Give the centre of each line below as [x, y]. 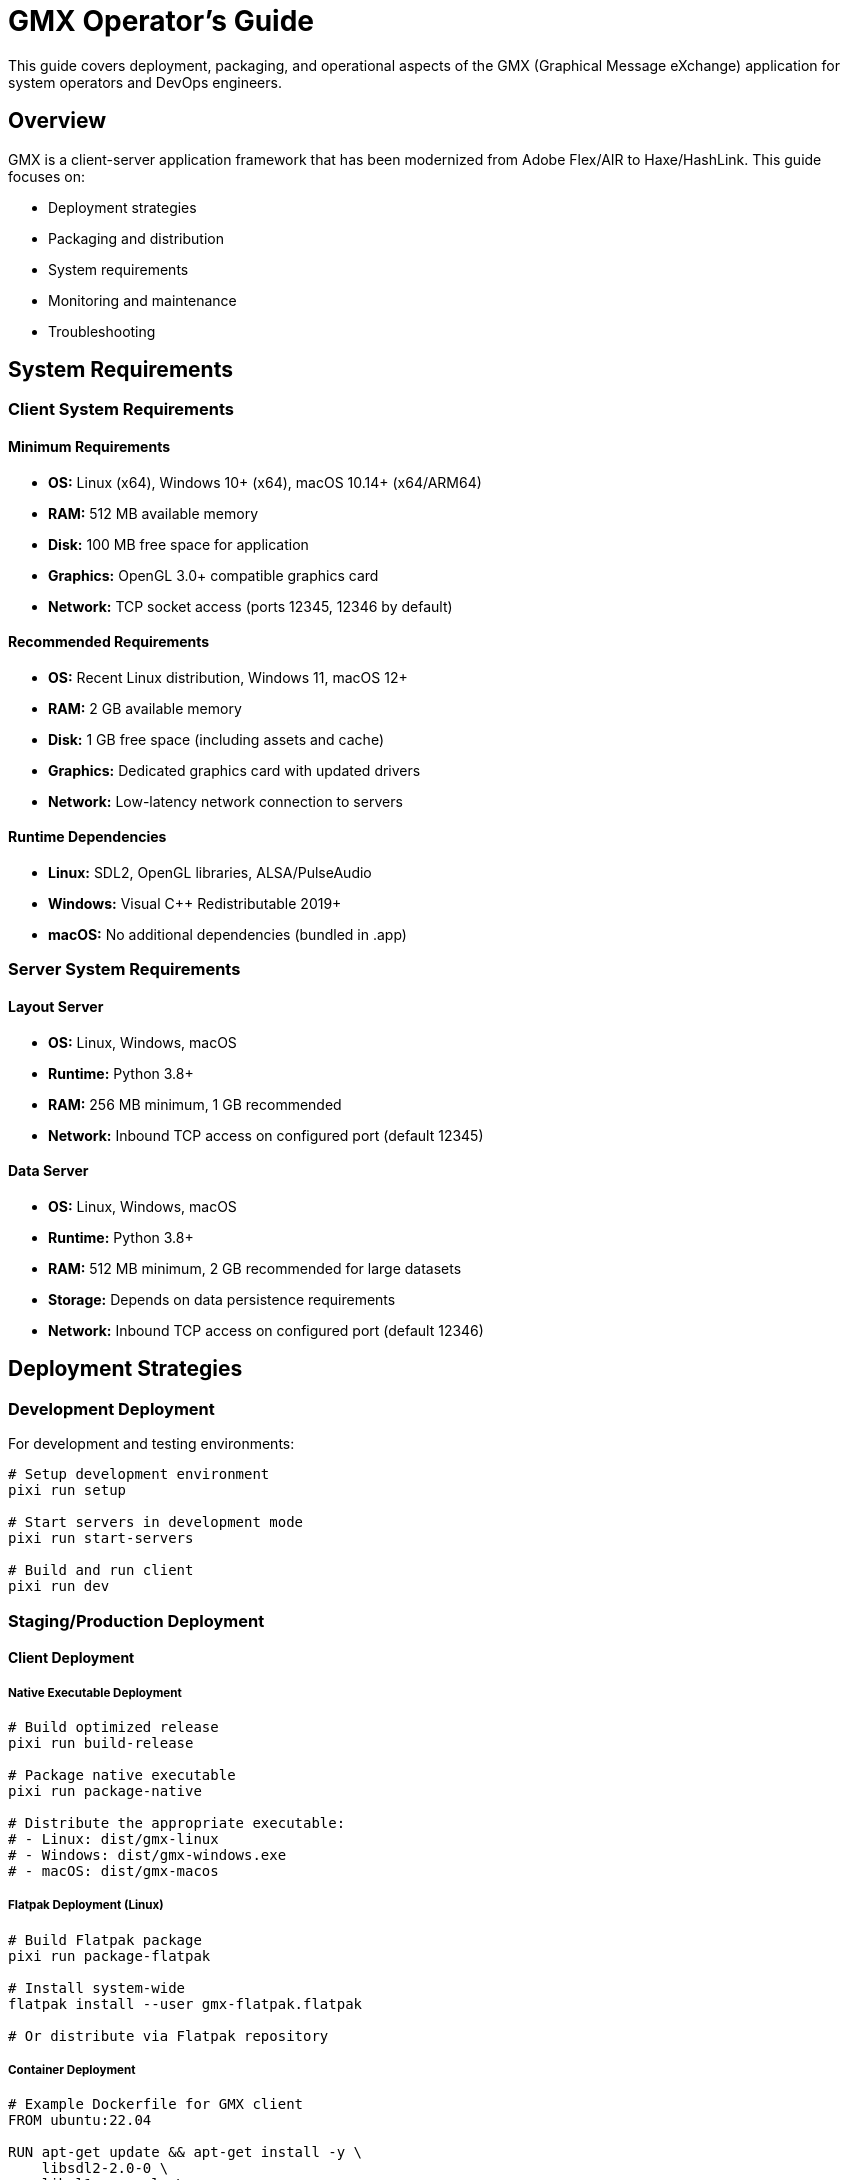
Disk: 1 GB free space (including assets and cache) [216, 739]
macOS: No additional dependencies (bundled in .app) [227, 935]
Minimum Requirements [89, 447]
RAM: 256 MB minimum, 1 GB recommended [195, 1104]
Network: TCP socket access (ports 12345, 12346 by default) [250, 606]
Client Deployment [71, 1658]
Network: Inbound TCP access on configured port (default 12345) [266, 1135]
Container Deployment [72, 2070]
